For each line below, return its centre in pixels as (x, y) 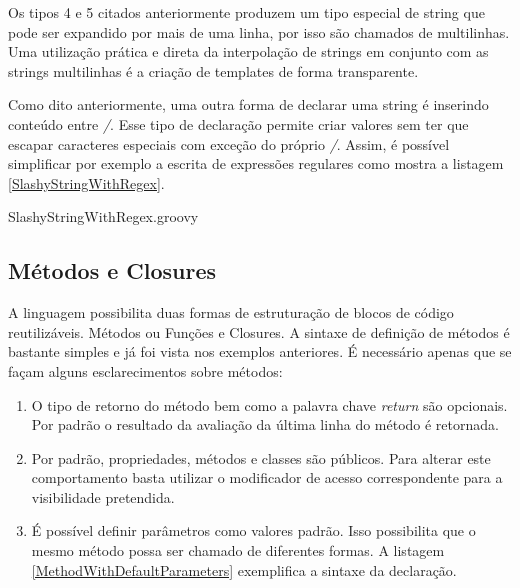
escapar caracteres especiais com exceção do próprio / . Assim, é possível (229, 143)
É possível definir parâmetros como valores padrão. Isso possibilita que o (253, 530)
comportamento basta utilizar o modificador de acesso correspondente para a (267, 477)
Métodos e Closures (112, 270)
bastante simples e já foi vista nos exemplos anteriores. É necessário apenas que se (260, 351)
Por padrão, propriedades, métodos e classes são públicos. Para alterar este (261, 457)
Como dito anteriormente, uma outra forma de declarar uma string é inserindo (248, 104)
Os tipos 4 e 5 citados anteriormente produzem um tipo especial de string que (246, 12)
